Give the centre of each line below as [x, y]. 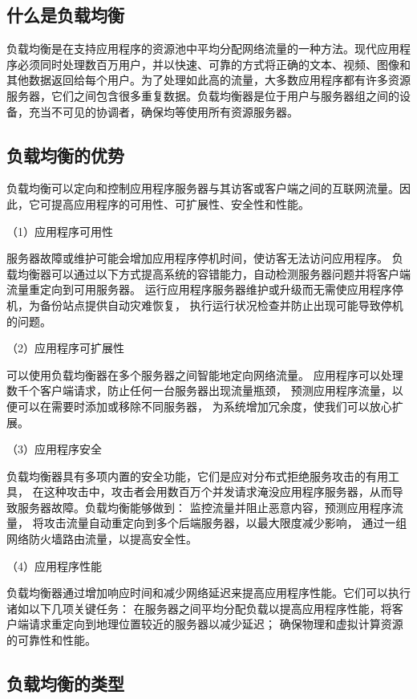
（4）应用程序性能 [54, 565]
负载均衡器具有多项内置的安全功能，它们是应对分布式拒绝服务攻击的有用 [197, 475]
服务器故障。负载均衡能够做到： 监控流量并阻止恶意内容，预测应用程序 [204, 507]
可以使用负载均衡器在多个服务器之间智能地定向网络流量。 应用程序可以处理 [205, 374]
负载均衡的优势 [65, 154]
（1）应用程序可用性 [60, 231]
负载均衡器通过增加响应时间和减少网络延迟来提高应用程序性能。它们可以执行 [208, 593]
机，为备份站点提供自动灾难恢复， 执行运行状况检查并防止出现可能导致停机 [205, 305]
